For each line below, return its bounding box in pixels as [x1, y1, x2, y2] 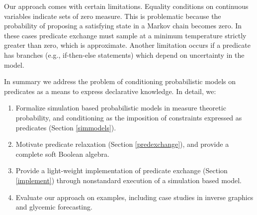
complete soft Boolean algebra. [15, 148, 109, 159]
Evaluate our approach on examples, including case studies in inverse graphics [15, 192, 254, 202]
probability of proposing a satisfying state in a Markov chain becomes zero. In [4, 20, 242, 31]
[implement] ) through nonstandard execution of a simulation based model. [15, 175, 242, 185]
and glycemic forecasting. [15, 202, 92, 212]
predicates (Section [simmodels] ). [15, 122, 116, 132]
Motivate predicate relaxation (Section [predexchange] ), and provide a [15, 139, 229, 149]
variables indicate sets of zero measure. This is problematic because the [4, 10, 221, 21]
